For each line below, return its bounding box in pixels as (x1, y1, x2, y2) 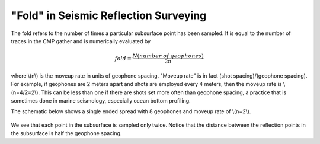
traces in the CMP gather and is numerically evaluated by (11, 37, 151, 44)
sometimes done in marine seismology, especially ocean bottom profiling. (11, 97, 191, 104)
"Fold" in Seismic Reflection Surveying (11, 9, 207, 22)
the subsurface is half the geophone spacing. (11, 130, 122, 137)
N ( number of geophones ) (132, 53, 204, 59)
